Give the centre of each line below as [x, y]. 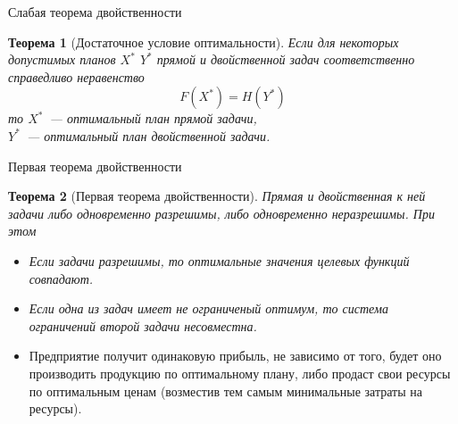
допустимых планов [62, 59]
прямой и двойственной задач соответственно [286, 59]
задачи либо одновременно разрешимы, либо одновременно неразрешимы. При [221, 213]
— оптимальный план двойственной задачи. [148, 135]
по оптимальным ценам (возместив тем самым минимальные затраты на [225, 391]
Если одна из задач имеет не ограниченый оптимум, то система [208, 308]
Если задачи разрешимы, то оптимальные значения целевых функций [219, 260]
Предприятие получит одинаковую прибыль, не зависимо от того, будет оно [235, 356]
